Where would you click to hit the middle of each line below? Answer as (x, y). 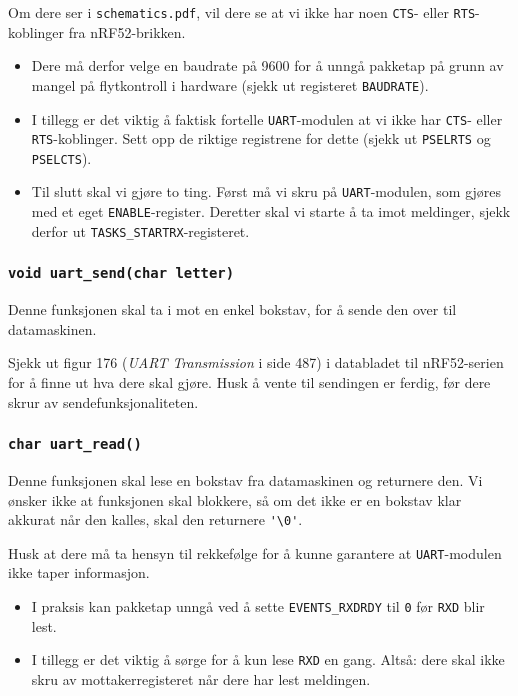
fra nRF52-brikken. (127, 31)
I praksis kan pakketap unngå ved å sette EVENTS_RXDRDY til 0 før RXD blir (258, 606)
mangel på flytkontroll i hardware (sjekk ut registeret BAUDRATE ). (230, 84)
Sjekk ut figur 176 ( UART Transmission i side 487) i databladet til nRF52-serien (256, 362)
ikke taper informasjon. (79, 572)
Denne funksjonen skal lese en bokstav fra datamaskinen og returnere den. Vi (245, 479)
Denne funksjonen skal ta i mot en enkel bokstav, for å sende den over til (232, 309)
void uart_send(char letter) (121, 273)
